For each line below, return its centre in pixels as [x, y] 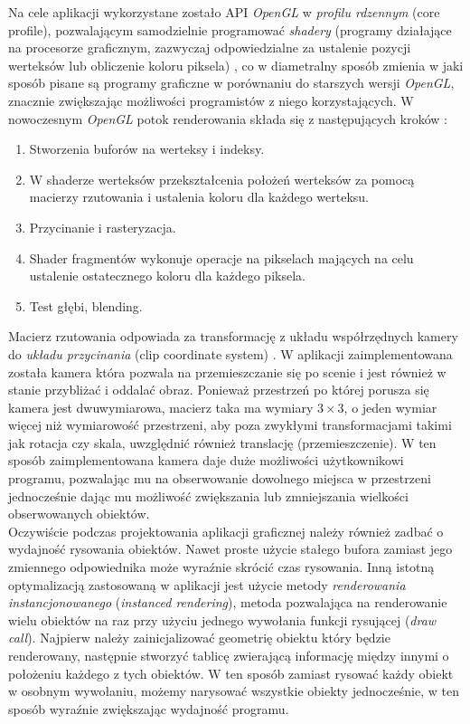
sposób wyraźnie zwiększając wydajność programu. [149, 708]
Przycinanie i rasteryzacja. [103, 227]
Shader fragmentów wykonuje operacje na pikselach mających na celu [221, 257]
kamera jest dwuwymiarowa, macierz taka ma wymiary [161, 407]
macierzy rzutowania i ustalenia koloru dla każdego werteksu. [199, 197]
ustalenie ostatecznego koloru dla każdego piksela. [167, 276]
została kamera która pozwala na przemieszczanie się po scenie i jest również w [227, 372]
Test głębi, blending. [86, 305]
